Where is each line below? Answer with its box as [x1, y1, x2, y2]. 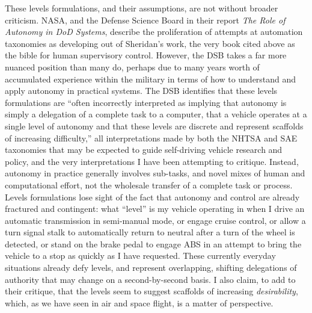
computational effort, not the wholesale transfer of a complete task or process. [5, 178, 293, 191]
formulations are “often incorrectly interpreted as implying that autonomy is [5, 96, 287, 108]
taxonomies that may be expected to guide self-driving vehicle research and [5, 143, 283, 156]
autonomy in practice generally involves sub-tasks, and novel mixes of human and [5, 167, 305, 179]
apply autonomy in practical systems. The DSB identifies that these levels [5, 84, 278, 97]
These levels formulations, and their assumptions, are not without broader [5, 2, 278, 14]
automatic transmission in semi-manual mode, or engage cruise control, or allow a [5, 214, 306, 226]
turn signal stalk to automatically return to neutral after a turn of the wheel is [5, 226, 295, 238]
